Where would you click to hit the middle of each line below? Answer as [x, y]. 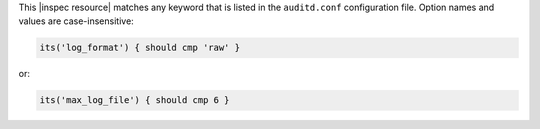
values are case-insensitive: [76, 21]
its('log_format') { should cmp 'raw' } [139, 48]
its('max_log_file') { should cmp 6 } [134, 100]
